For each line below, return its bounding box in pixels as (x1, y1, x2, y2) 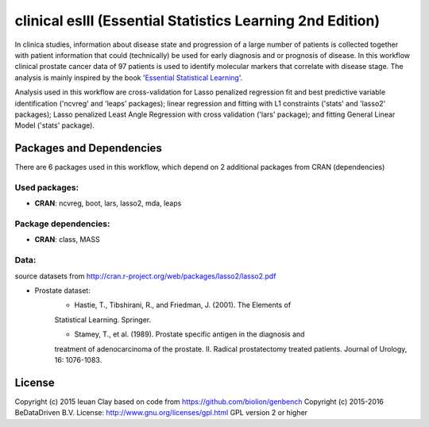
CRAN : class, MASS (34, 235, 100, 244)
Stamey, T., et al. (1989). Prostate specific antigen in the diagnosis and (74, 329, 305, 339)
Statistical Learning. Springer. (54, 314, 152, 325)
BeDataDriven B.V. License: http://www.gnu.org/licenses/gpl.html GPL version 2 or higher (14, 408, 308, 417)
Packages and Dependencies (14, 141, 162, 155)
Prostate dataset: (34, 286, 91, 295)
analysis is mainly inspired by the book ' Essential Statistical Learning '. (14, 72, 243, 83)
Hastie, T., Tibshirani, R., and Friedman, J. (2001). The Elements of (74, 300, 292, 310)
